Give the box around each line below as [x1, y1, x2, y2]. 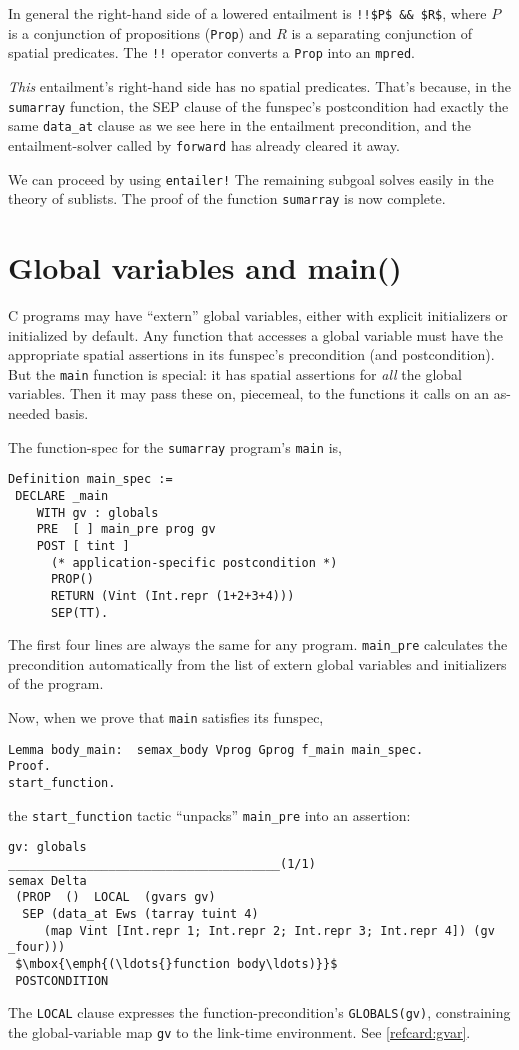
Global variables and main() [8, 247, 402, 288]
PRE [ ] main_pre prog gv [36, 522, 216, 537]
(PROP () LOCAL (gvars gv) [15, 890, 216, 905]
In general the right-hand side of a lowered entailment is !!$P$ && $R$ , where [8, 3, 487, 23]
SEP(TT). [50, 605, 109, 620]
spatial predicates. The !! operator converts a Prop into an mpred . [8, 42, 415, 63]
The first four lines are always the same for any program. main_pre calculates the [8, 634, 508, 655]
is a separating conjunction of [291, 22, 473, 43]
